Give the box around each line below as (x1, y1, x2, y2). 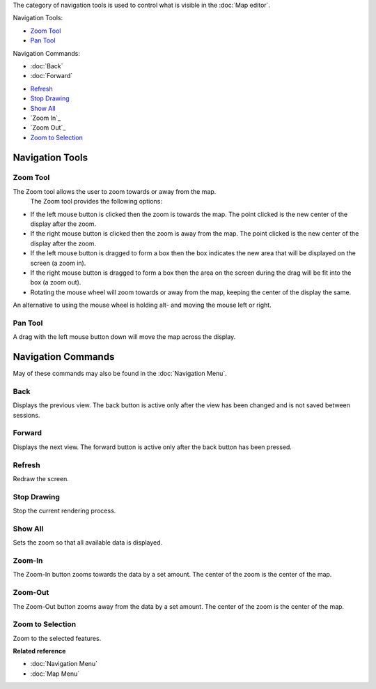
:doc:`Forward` (30, 72, 73, 80)
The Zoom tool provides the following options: (30, 197, 163, 206)
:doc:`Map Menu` (30, 669, 80, 678)
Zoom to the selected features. (13, 634, 102, 642)
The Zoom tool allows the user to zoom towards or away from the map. (13, 187, 217, 195)
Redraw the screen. (13, 475, 70, 483)
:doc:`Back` (30, 61, 63, 70)
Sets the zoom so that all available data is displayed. (13, 538, 163, 547)
